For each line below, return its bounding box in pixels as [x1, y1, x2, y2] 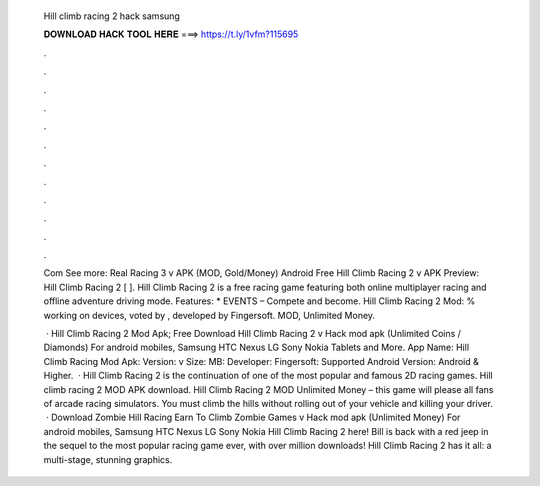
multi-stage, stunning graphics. [43, 453, 173, 465]
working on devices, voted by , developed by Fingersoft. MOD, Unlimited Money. [43, 309, 375, 321]
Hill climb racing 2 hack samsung [43, 10, 180, 22]
